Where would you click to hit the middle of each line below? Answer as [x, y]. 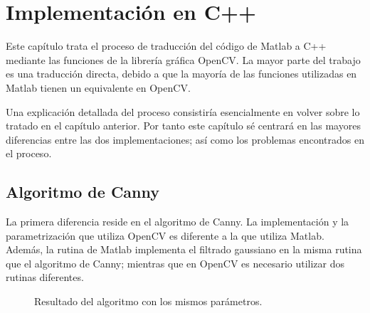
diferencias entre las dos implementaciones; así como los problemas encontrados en [185, 139]
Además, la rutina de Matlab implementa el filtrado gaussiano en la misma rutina [184, 249]
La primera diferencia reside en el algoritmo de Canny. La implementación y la [178, 222]
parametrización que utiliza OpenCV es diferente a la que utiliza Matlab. [165, 235]
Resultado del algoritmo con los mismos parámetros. [148, 301]
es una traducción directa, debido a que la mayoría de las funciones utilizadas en [181, 74]
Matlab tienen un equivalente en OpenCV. [98, 87]
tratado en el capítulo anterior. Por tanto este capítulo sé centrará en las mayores [183, 126]
